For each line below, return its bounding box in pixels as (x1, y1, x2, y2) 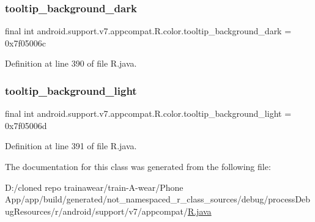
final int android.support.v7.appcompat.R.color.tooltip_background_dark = (5, 24, 292, 37)
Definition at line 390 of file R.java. (5, 57, 137, 70)
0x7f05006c (5, 36, 46, 49)
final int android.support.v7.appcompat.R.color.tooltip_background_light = (5, 107, 292, 120)
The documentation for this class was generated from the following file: (5, 160, 271, 172)
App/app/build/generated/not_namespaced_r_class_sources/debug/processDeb (5, 193, 311, 205)
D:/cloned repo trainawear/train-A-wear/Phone (5, 180, 183, 193)
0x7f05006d (5, 119, 47, 131)
